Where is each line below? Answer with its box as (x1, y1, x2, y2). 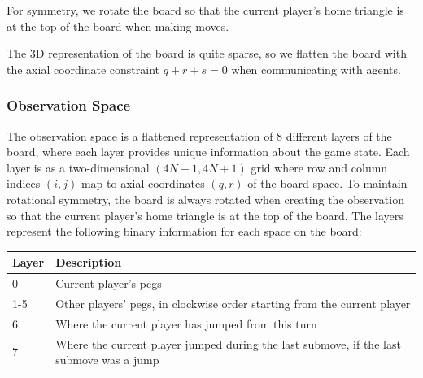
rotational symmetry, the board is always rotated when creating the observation (7, 190, 404, 207)
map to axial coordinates (81, 175, 205, 192)
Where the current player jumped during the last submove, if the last (55, 335, 401, 352)
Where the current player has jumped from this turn (55, 315, 317, 332)
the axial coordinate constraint (7, 60, 160, 77)
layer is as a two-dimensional (7, 159, 150, 176)
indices (7, 175, 41, 192)
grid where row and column (251, 159, 388, 176)
